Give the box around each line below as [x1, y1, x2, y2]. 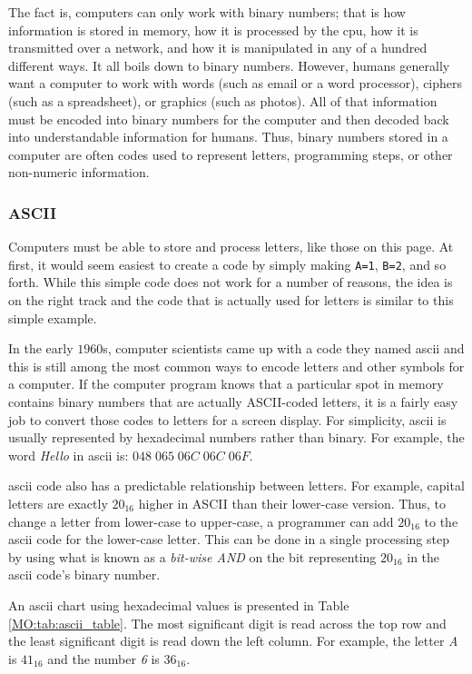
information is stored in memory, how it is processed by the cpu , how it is [8, 20, 418, 39]
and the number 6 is [47, 649, 160, 668]
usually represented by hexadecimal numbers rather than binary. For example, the [8, 428, 465, 447]
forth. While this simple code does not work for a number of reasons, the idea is [8, 273, 453, 292]
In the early [8, 339, 74, 358]
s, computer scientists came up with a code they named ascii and [103, 339, 465, 358]
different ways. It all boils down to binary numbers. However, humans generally [8, 55, 450, 74]
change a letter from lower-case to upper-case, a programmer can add [8, 511, 394, 530]
